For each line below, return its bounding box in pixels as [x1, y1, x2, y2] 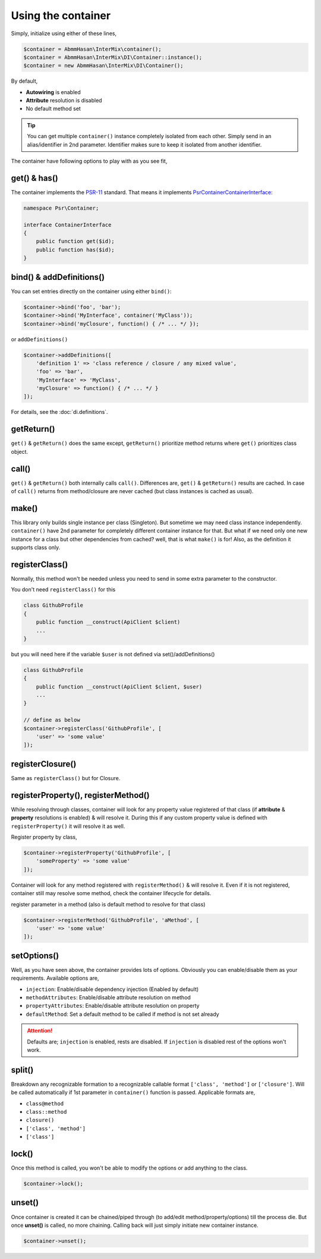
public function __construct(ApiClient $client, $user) [36, 683, 203, 690]
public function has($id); [36, 246, 115, 253]
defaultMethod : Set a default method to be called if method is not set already [26, 1010, 219, 1018]
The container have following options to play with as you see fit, [11, 158, 168, 165]
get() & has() [11, 173, 59, 183]
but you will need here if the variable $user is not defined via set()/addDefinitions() [11, 650, 215, 657]
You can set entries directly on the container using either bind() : [11, 288, 172, 295]
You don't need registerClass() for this [11, 586, 116, 593]
